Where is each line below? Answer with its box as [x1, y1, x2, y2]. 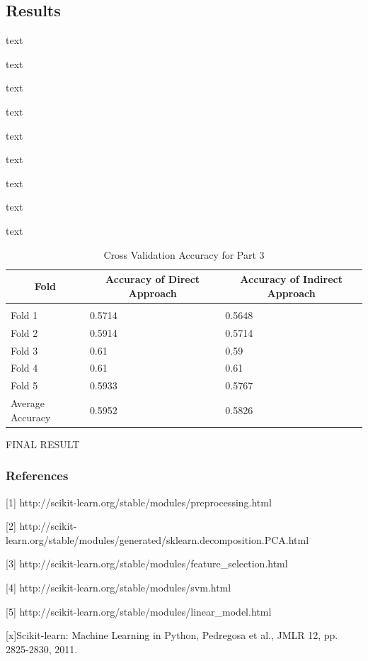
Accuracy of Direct [105, 272, 200, 287]
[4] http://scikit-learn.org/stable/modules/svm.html [6, 579, 231, 594]
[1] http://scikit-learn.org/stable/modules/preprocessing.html [6, 494, 272, 509]
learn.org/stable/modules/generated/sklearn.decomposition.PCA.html [6, 532, 309, 547]
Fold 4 [11, 360, 38, 375]
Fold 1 [11, 307, 38, 322]
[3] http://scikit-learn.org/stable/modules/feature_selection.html [6, 556, 288, 571]
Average [11, 396, 45, 411]
